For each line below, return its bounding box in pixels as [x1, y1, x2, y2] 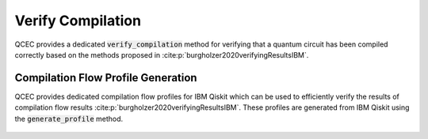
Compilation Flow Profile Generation [14, 71, 197, 85]
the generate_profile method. [14, 114, 124, 123]
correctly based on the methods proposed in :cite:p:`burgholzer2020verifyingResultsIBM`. [14, 50, 309, 59]
